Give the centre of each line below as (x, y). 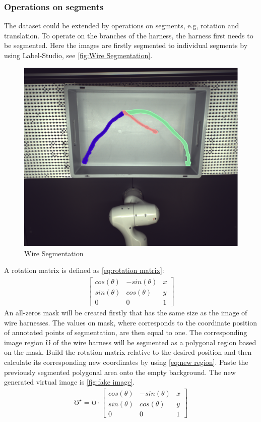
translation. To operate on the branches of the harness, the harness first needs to (129, 35)
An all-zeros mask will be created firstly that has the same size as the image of (126, 313)
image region (24, 342)
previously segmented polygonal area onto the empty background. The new (120, 372)
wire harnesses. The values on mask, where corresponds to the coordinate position (131, 322)
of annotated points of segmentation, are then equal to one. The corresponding (126, 332)
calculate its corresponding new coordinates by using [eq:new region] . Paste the (126, 362)
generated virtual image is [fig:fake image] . (70, 382)
